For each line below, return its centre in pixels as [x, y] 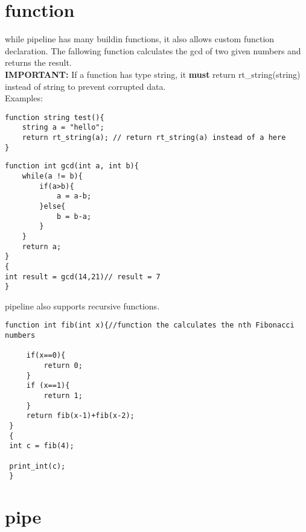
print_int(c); [37, 466]
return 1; [63, 396]
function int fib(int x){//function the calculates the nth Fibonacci [150, 325]
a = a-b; [74, 196]
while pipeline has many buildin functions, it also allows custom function [140, 39]
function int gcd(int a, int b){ [72, 166]
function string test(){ [55, 117]
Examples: [24, 98]
